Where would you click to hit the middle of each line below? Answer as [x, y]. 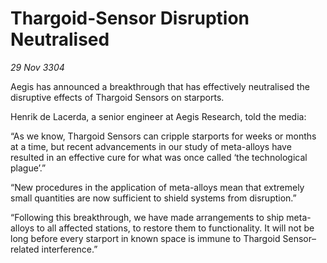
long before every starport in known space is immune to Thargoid [145, 238]
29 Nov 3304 [37, 67]
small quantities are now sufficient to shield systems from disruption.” [153, 198]
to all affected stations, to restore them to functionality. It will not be [175, 228]
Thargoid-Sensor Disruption [130, 18]
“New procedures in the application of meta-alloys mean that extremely [157, 187]
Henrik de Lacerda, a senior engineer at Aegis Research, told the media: [158, 116]
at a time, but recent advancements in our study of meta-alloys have [151, 146]
